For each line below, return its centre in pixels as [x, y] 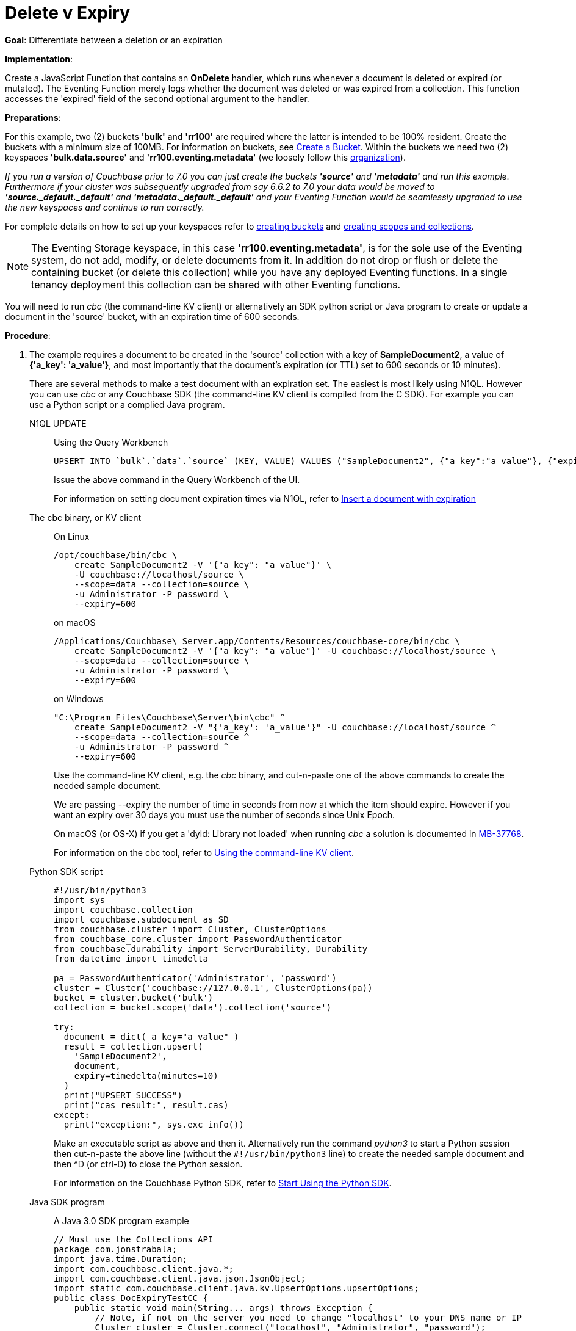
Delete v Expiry [68, 13]
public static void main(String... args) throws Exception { [223, 1307]
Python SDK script [66, 871]
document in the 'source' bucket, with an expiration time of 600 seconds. [152, 316]
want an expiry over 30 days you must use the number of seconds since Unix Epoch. [225, 814]
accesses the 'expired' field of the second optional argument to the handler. [157, 98]
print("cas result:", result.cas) [146, 1105]
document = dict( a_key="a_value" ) [151, 1036]
